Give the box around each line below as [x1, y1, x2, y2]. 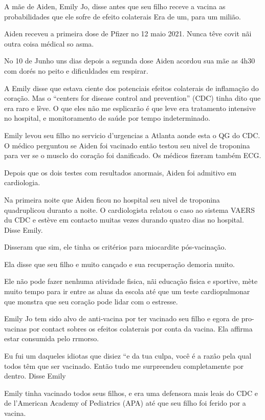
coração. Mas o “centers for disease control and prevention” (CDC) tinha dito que [4, 93, 261, 103]
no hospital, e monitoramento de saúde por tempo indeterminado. [4, 113, 210, 123]
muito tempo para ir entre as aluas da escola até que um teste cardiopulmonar [4, 286, 250, 297]
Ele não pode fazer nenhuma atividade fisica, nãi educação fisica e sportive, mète [4, 276, 258, 286]
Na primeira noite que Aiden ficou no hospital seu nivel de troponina [4, 194, 220, 205]
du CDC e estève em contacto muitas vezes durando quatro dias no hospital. [4, 214, 244, 225]
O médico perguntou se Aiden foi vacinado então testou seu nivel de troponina [4, 140, 250, 150]
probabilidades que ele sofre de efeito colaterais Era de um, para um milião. [4, 11, 241, 21]
